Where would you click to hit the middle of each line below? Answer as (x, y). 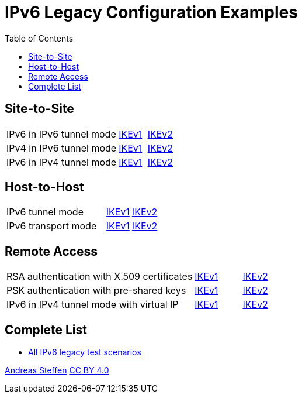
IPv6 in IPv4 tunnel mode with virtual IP (93, 305)
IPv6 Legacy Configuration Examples (151, 12)
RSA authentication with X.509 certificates (100, 277)
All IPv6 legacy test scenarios (85, 352)
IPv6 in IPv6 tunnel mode (61, 134)
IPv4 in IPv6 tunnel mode (62, 148)
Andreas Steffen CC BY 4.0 (57, 370)
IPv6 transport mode (52, 226)
